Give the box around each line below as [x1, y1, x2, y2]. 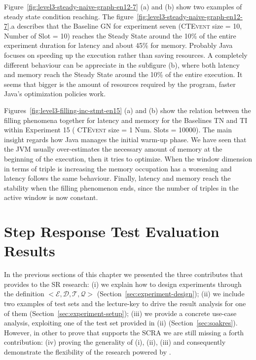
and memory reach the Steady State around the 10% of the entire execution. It [4, 69, 243, 80]
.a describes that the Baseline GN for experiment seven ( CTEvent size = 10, [9, 21, 242, 31]
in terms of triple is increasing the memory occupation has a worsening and [4, 163, 232, 173]
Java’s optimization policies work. [4, 88, 106, 99]
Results [4, 240, 55, 261]
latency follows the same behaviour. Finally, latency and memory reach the [4, 173, 231, 183]
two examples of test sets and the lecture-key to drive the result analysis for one [4, 298, 246, 308]
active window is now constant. [4, 192, 98, 202]
